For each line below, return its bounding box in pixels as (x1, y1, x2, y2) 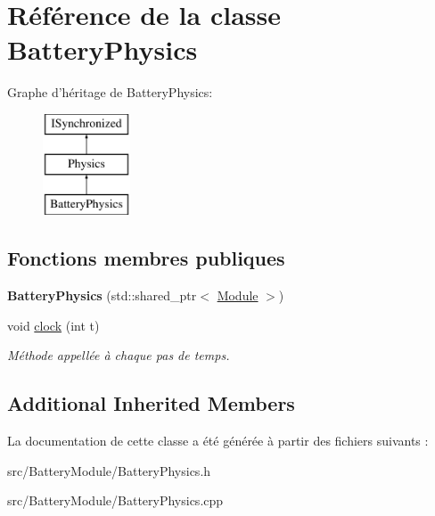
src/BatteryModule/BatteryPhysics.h (7, 461, 211, 479)
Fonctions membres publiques (7, 244, 285, 272)
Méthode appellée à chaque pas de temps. (7, 346, 230, 364)
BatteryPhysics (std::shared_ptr (7, 286, 197, 305)
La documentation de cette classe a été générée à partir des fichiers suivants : (7, 431, 429, 450)
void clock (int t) (7, 315, 100, 334)
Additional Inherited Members (7, 389, 295, 417)
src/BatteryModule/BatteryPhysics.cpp (7, 491, 224, 510)
